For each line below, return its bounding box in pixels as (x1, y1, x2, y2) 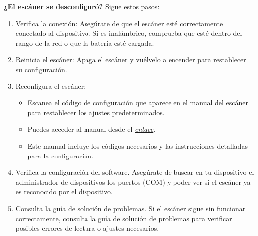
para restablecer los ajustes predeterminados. (27, 107, 165, 117)
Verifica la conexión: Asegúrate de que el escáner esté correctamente (15, 18, 223, 28)
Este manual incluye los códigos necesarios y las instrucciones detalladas (27, 140, 248, 151)
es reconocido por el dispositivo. (15, 186, 113, 197)
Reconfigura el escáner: (15, 80, 86, 91)
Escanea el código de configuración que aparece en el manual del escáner (27, 97, 248, 108)
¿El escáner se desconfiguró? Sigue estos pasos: (4, 1, 160, 11)
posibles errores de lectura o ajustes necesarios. (15, 223, 159, 233)
